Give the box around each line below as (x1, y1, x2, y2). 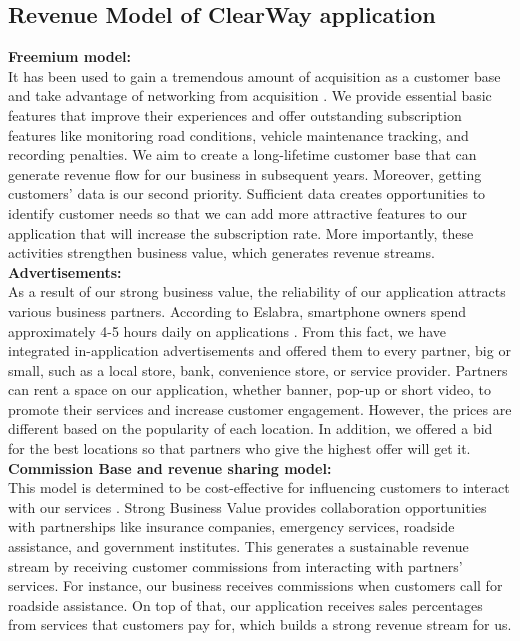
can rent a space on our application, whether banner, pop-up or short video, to (8, 379, 492, 400)
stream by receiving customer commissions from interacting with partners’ (8, 555, 463, 576)
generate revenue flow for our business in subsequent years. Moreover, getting (8, 163, 482, 184)
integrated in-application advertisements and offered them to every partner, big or (8, 340, 511, 361)
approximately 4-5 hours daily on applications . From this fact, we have (8, 320, 447, 341)
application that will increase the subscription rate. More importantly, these (8, 222, 474, 243)
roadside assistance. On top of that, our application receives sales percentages (8, 594, 483, 615)
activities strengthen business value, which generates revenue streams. (8, 242, 435, 263)
